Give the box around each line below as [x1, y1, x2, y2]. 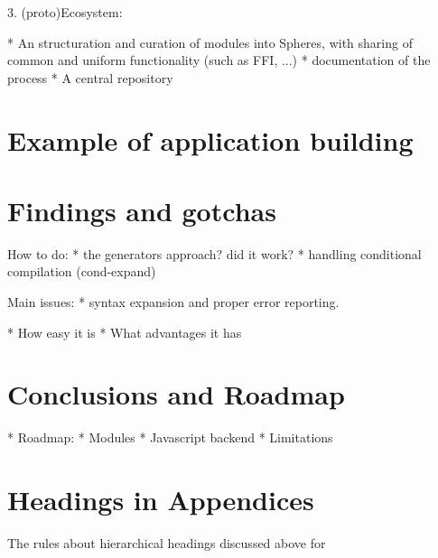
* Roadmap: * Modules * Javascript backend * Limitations [7, 428, 333, 447]
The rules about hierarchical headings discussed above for [7, 534, 326, 553]
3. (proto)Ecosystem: [7, 3, 123, 21]
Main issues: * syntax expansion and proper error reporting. [7, 293, 340, 312]
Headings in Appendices [7, 481, 314, 518]
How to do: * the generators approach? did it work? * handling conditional [7, 244, 422, 263]
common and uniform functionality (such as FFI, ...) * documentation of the [7, 51, 431, 70]
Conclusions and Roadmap [7, 376, 345, 413]
